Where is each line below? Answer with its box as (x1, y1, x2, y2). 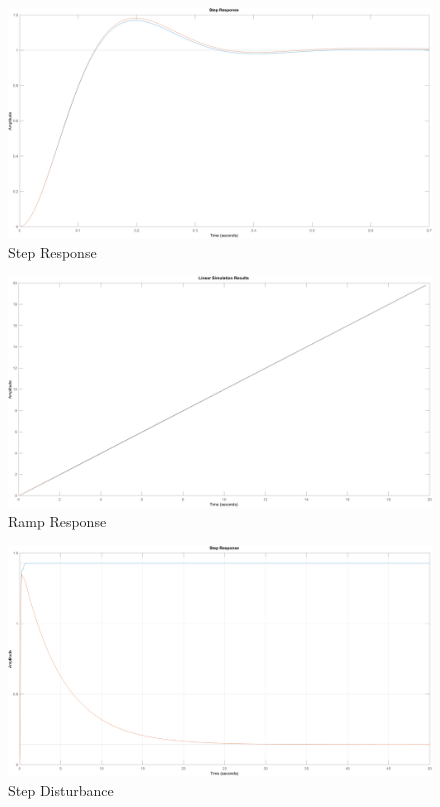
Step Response (8, 241, 97, 262)
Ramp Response (8, 511, 107, 532)
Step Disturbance (8, 779, 114, 800)
